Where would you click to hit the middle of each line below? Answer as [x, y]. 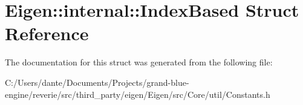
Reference [47, 33]
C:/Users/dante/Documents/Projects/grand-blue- [97, 82]
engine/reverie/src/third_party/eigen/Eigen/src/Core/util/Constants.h [138, 94]
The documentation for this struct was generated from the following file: [139, 62]
